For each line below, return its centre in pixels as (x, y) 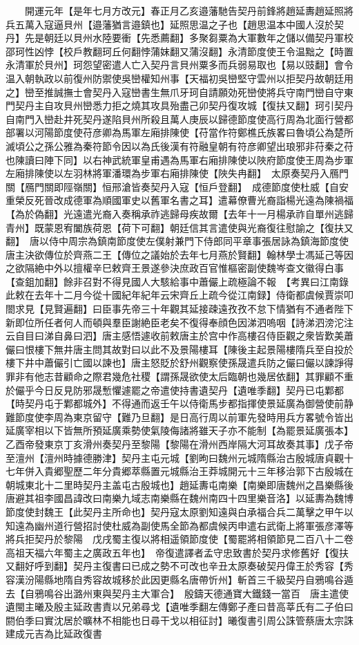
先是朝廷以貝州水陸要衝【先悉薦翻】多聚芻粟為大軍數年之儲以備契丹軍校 (189, 38)
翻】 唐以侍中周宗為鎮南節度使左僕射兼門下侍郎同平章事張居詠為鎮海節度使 (177, 241)
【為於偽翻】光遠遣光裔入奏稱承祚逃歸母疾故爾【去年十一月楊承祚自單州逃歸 (179, 213)
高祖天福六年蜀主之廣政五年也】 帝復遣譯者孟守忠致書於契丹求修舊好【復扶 (177, 552)
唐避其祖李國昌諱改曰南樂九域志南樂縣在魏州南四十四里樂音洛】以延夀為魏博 (179, 498)
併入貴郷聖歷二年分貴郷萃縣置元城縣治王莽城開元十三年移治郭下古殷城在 (189, 471)
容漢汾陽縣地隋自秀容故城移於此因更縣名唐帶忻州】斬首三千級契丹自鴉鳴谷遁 (179, 579)
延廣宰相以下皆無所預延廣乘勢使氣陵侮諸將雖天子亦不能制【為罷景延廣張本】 (179, 430)
